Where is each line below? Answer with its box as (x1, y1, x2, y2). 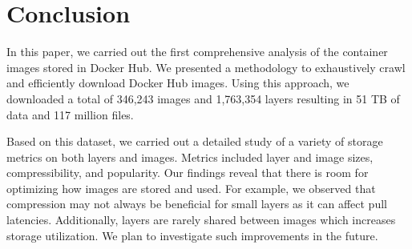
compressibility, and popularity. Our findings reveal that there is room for (6, 164, 369, 181)
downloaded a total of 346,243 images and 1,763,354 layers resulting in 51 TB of (6, 90, 400, 106)
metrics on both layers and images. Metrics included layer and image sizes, (6, 148, 374, 165)
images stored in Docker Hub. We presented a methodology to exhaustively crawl (6, 58, 406, 75)
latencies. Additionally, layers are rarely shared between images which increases (6, 211, 396, 228)
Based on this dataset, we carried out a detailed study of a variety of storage (6, 133, 383, 150)
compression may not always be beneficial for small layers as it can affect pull (6, 195, 387, 212)
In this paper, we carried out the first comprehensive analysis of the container (6, 43, 388, 60)
